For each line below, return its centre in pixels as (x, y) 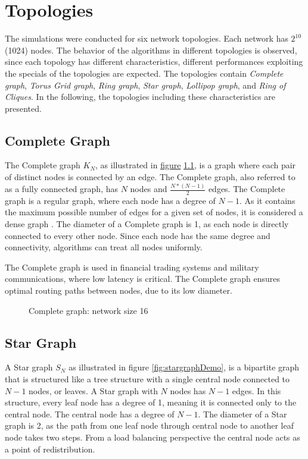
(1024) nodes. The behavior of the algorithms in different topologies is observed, (151, 50)
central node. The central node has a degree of (90, 414)
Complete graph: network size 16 (88, 310)
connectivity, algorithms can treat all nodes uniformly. (104, 247)
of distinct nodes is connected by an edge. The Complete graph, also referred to (150, 177)
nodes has (188, 390)
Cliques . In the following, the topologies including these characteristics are (140, 97)
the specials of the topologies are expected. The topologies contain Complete (144, 73)
